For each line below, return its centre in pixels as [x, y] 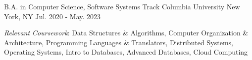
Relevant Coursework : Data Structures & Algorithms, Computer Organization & [126, 33]
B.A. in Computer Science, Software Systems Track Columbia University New [122, 6]
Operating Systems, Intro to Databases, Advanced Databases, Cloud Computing [126, 52]
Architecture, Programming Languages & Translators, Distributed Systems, [119, 42]
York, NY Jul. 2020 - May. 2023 [52, 16]
